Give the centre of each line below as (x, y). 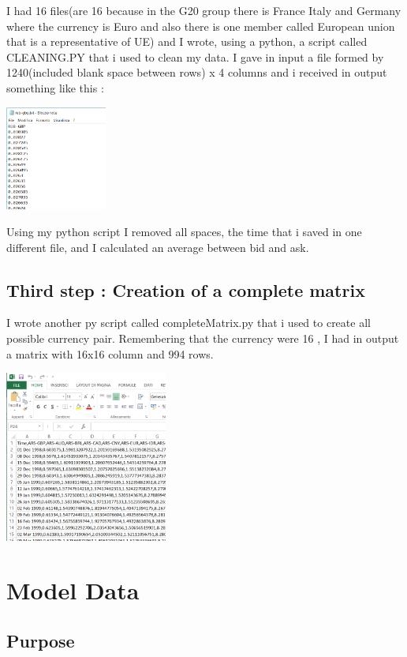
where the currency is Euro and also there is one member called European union (201, 26)
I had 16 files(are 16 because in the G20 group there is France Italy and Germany (204, 10)
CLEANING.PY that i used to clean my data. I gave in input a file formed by (195, 56)
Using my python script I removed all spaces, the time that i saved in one (184, 231)
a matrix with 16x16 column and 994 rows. (110, 353)
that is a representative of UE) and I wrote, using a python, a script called (187, 41)
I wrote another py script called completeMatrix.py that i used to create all (189, 323)
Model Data (73, 590)
